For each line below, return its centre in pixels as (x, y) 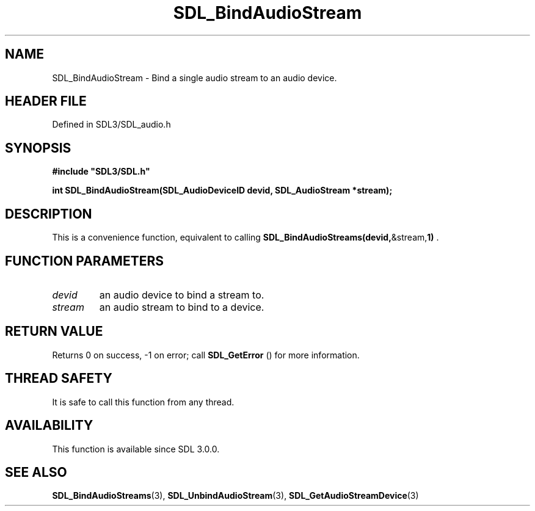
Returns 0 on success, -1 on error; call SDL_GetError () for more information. (206, 355)
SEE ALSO (36, 472)
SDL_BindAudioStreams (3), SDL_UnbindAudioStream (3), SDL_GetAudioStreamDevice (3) (235, 496)
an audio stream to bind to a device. (182, 307)
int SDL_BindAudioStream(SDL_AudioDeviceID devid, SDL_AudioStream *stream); (222, 190)
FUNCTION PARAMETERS (84, 261)
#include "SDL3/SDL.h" (101, 172)
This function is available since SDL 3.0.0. (136, 449)
